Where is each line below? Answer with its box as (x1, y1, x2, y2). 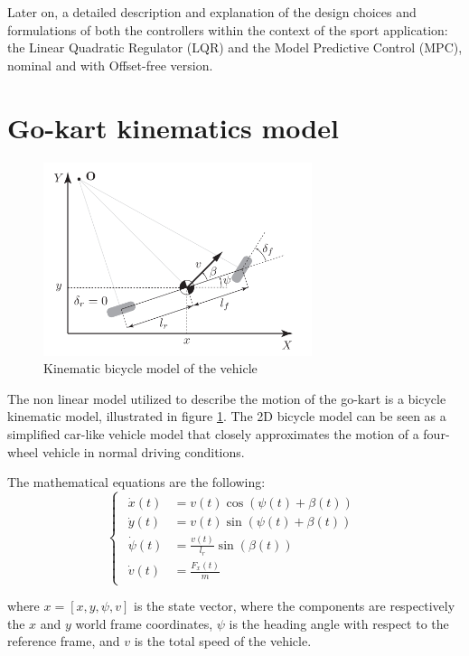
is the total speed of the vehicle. (134, 632, 312, 651)
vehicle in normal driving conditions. (42, 442, 245, 461)
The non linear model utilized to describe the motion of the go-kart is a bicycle (7, 389, 446, 408)
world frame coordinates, (75, 614, 213, 633)
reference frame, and (7, 632, 120, 651)
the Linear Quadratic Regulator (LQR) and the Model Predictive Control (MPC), (7, 38, 463, 57)
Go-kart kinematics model (7, 108, 339, 145)
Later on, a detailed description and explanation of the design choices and (7, 3, 417, 21)
